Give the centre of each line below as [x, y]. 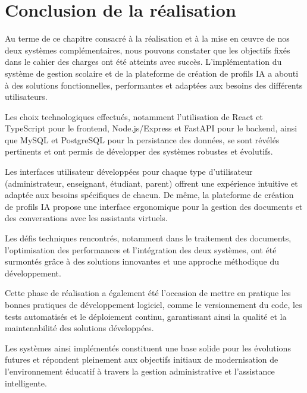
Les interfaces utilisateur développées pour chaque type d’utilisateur [129, 172]
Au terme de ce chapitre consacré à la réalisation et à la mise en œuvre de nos [147, 38]
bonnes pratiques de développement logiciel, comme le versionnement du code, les [153, 304]
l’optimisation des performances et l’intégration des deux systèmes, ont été [141, 249]
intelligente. [26, 383]
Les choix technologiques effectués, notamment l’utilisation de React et [134, 116]
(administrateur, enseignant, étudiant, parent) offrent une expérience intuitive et [151, 183]
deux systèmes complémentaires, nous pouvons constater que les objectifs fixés [148, 50]
